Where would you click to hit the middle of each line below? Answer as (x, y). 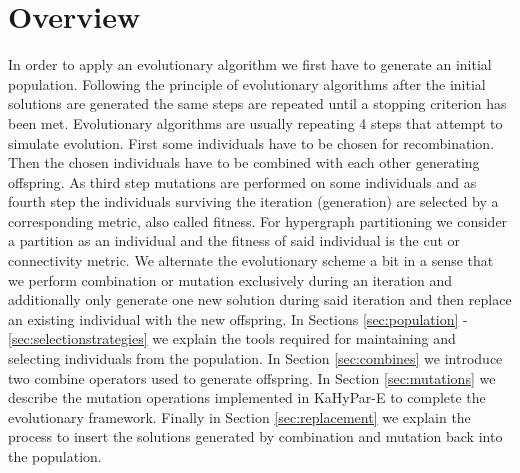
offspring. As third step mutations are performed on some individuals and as (242, 181)
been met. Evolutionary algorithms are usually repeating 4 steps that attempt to (255, 122)
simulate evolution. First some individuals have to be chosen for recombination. (251, 142)
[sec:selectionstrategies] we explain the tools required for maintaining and (232, 338)
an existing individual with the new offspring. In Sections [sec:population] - (238, 318)
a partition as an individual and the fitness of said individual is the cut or (234, 240)
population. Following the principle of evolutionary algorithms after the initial (247, 83)
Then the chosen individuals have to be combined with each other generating (244, 162)
